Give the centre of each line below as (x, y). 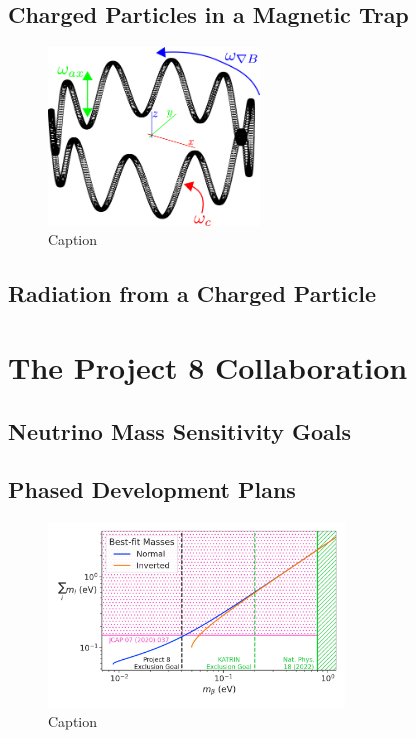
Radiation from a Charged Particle (192, 293)
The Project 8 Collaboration (208, 366)
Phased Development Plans (152, 489)
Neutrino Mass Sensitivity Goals (179, 430)
